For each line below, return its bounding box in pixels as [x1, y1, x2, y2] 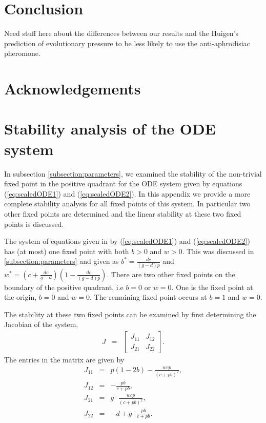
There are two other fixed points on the [111, 268, 235, 279]
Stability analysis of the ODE [4, 118, 216, 139]
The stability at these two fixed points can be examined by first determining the [4, 309, 256, 319]
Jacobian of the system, [4, 319, 78, 330]
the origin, [4, 292, 37, 302]
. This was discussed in [182, 245, 254, 256]
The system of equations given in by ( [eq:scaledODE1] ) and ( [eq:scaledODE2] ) [4, 236, 250, 246]
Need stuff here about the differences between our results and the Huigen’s [4, 28, 239, 39]
